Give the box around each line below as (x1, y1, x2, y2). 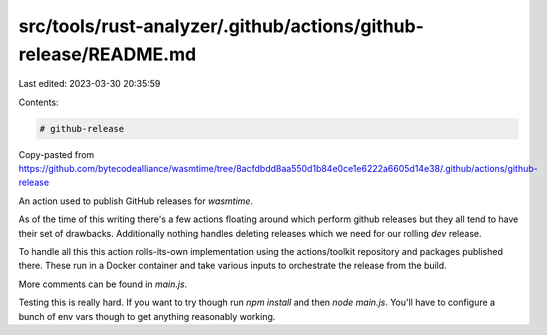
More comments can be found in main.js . (18, 278, 188, 290)
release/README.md (18, 43, 197, 65)
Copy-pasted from (18, 148, 95, 160)
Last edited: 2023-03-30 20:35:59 (18, 78, 161, 90)
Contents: (18, 96, 59, 108)
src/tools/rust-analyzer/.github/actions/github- (18, 15, 425, 37)
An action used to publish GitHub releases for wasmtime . (18, 195, 254, 207)
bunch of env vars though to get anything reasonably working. (18, 310, 276, 322)
